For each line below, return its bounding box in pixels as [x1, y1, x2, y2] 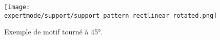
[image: [4, 4, 30, 11]
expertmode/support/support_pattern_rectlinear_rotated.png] [4, 12, 217, 19]
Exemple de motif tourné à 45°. [4, 26, 103, 37]
